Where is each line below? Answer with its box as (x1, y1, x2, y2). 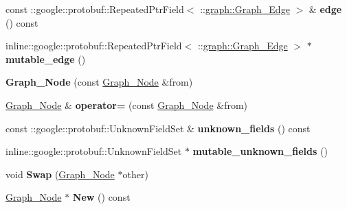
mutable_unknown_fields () (192, 144, 328, 158)
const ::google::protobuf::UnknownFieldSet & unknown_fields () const (5, 121, 311, 135)
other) (122, 167, 148, 181)
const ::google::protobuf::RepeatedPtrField (5, 2, 184, 16)
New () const (72, 190, 131, 204)
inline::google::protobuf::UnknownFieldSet (5, 144, 182, 158)
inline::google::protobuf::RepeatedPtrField (5, 38, 182, 53)
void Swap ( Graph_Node (5, 167, 115, 181)
